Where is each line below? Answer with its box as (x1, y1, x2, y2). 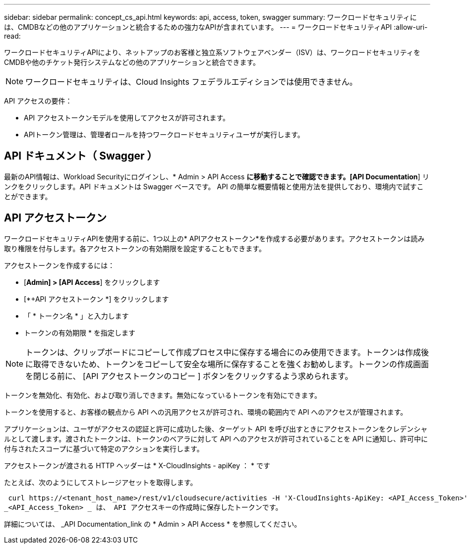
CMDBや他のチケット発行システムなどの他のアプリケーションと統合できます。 (4, 58, 260, 66)
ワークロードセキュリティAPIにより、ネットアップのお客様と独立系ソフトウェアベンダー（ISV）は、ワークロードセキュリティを (4, 48, 420, 56)
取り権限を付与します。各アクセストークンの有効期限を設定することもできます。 (4, 244, 266, 253)
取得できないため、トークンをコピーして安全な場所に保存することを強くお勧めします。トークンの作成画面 (33, 359, 429, 369)
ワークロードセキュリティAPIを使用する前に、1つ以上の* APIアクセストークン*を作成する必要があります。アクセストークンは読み (4, 234, 425, 243)
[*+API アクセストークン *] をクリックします (24, 294, 169, 303)
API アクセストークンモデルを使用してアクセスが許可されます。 (24, 113, 230, 122)
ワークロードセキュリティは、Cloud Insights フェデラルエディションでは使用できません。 (25, 77, 357, 87)
